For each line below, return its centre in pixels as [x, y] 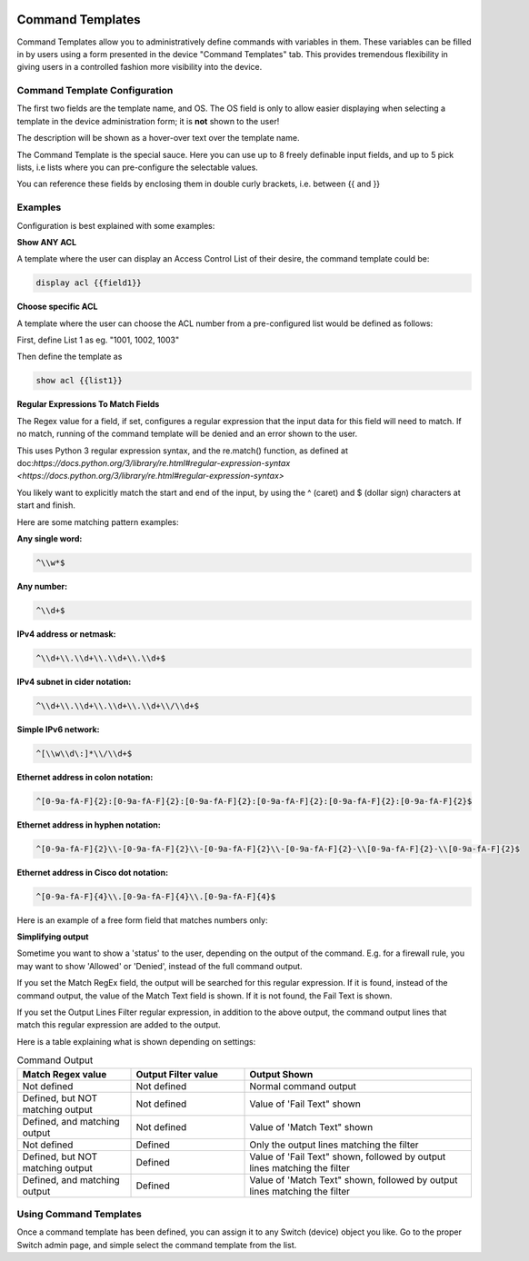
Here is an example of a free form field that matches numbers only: [142, 920]
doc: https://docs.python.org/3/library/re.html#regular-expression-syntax [154, 462]
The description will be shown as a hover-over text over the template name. [158, 138]
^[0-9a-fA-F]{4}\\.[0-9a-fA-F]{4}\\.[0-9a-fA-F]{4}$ [156, 896]
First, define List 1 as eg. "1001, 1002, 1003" [98, 340]
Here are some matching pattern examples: [98, 521]
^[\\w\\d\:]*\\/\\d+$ [84, 753]
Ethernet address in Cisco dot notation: [92, 872]
